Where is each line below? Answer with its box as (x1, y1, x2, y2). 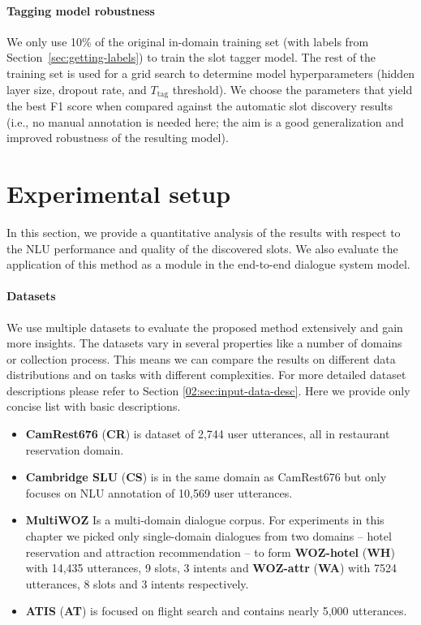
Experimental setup (6, 177, 231, 209)
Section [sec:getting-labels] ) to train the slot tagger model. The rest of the (6, 49, 376, 66)
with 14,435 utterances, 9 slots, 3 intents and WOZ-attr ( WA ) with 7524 (25, 559, 397, 576)
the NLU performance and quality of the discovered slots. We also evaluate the (6, 239, 398, 256)
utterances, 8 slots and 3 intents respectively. (25, 575, 249, 592)
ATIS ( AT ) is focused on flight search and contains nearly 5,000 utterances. (25, 602, 407, 619)
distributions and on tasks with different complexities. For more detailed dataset (6, 366, 406, 383)
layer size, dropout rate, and (6, 80, 147, 97)
